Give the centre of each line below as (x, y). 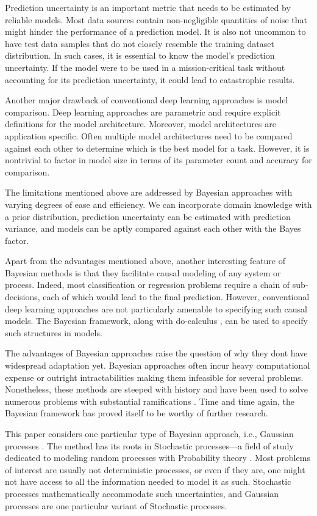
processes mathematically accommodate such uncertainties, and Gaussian (142, 493)
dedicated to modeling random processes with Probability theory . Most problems (158, 458)
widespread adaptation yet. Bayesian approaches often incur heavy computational (158, 365)
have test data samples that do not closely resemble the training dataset (140, 43)
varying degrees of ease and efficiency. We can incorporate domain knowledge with (158, 204)
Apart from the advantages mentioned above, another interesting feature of (145, 261)
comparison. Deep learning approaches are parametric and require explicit (143, 112)
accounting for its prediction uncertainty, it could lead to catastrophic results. (150, 79)
